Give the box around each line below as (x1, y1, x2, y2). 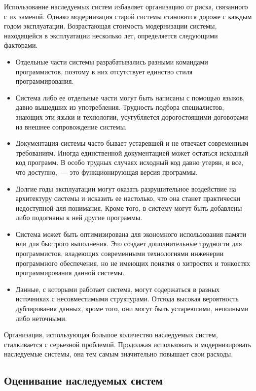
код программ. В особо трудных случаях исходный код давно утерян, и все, (15, 157, 244, 167)
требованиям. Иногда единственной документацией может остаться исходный (15, 147, 249, 158)
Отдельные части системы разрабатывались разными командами (15, 56, 208, 66)
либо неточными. (15, 313, 67, 323)
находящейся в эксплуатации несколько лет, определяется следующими (4, 30, 218, 40)
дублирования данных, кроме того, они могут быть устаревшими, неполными (15, 303, 249, 314)
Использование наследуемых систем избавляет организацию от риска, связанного (4, 1, 248, 11)
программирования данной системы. (15, 267, 125, 278)
